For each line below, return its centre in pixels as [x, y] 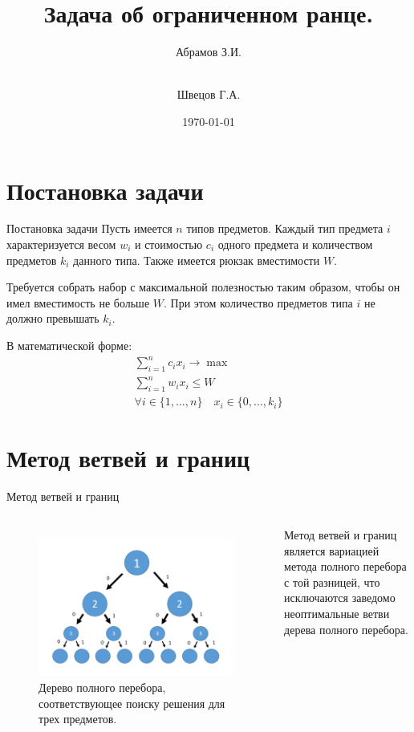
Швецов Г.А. [209, 94]
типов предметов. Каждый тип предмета [285, 228]
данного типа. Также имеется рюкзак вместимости [197, 260]
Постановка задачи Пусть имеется [89, 228]
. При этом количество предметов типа [258, 302]
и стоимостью [168, 244]
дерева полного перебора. [346, 629]
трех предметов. [78, 719]
